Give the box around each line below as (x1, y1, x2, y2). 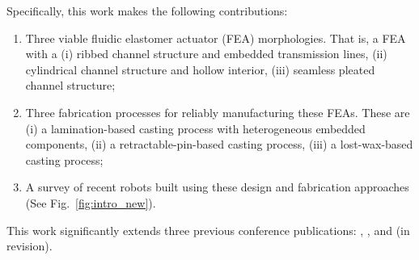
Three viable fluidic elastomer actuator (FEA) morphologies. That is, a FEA (25, 29, 406, 46)
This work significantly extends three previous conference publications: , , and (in (6, 221, 410, 238)
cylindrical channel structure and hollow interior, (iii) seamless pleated (25, 61, 375, 78)
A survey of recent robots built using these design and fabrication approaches (25, 178, 409, 195)
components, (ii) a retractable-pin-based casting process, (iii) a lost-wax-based (25, 136, 413, 153)
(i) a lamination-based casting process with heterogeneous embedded (25, 120, 366, 136)
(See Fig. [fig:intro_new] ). (25, 194, 156, 211)
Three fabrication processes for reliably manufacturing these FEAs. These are (25, 103, 410, 120)
